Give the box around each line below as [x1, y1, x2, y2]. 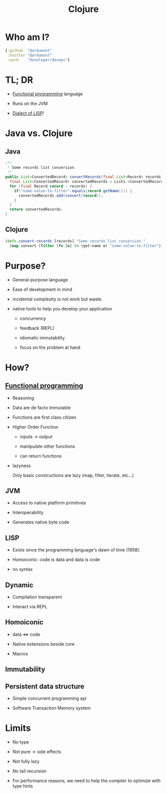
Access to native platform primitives [12, 500, 86, 506]
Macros [12, 650, 28, 657]
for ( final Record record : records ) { [9, 184, 92, 189]
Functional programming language [12, 91, 83, 97]
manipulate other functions [19, 443, 76, 449]
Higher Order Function [12, 424, 59, 430]
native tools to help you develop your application [12, 305, 112, 311]
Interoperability [12, 510, 44, 516]
